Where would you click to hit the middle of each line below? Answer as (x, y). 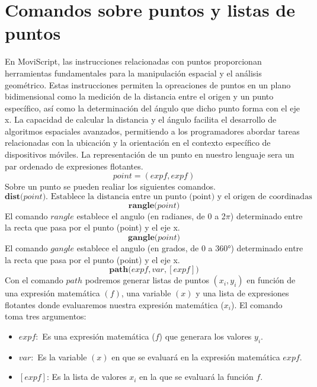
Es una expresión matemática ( (99, 336)
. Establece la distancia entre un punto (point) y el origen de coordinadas (179, 196)
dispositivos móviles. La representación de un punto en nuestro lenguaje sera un (150, 154)
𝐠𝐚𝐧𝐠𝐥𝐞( (143, 238)
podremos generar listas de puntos (147, 280)
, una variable (146, 293)
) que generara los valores (205, 336)
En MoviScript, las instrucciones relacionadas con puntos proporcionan (133, 61)
